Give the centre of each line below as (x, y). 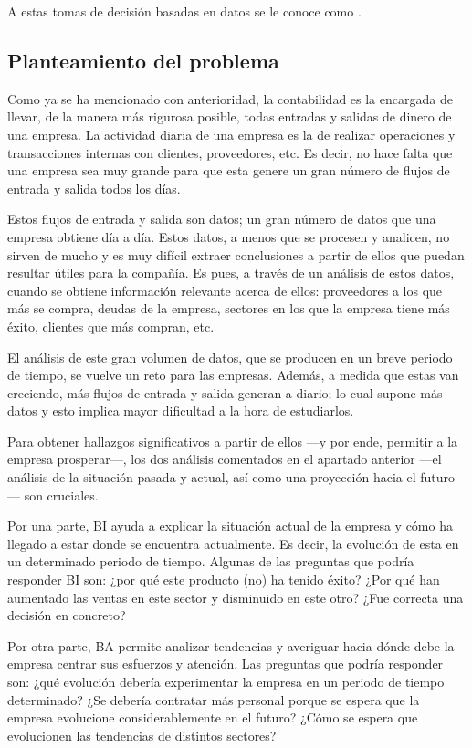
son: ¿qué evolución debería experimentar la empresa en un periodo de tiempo (226, 682)
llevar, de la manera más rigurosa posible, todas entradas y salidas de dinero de (230, 116)
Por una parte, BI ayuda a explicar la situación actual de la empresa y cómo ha (230, 526)
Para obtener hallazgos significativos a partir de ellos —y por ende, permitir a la (233, 441)
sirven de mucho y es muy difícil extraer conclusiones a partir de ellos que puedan (236, 254)
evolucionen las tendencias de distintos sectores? (142, 735)
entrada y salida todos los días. (94, 188)
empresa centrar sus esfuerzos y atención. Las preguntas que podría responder (226, 664)
